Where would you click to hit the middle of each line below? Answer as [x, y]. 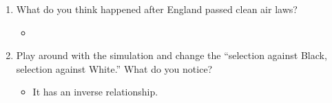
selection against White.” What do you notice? [114, 68]
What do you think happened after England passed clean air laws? [157, 9]
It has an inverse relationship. [95, 92]
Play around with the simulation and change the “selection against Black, [172, 55]
